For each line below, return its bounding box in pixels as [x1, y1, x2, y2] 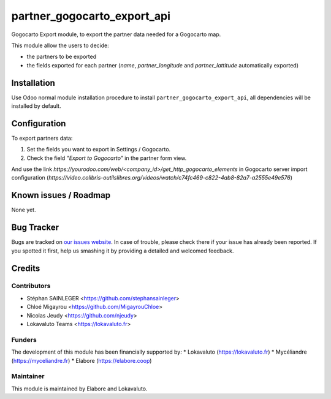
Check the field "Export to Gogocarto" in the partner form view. [26, 154, 187, 162]
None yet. [11, 206, 36, 214]
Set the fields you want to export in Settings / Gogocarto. [26, 146, 171, 153]
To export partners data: [11, 134, 73, 142]
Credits [11, 263, 40, 273]
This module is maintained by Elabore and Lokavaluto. [11, 385, 148, 392]
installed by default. [11, 102, 61, 110]
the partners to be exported [26, 53, 97, 61]
